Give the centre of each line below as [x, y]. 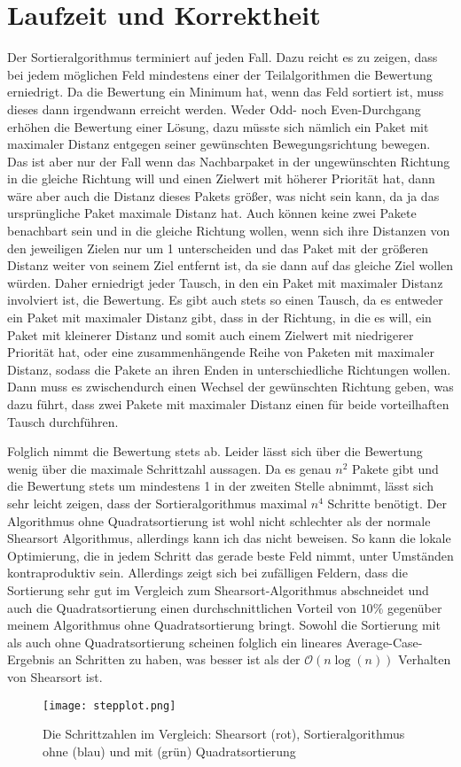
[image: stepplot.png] [109, 705]
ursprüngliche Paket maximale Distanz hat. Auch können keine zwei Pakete [212, 213]
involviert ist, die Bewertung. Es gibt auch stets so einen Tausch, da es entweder [225, 300]
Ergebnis [31, 659]
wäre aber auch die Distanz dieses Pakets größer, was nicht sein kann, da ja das [223, 195]
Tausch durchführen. [63, 421]
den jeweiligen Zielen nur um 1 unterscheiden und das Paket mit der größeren [218, 248]
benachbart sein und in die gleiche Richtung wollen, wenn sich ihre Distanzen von [229, 231]
